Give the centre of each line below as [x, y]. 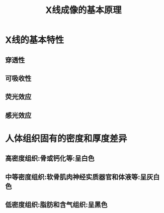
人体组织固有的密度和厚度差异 [66, 139]
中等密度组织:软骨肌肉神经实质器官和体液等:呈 [76, 177]
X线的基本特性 [35, 40]
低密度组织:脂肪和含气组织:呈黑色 [56, 205]
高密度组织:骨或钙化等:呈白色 [50, 159]
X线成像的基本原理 [83, 10]
